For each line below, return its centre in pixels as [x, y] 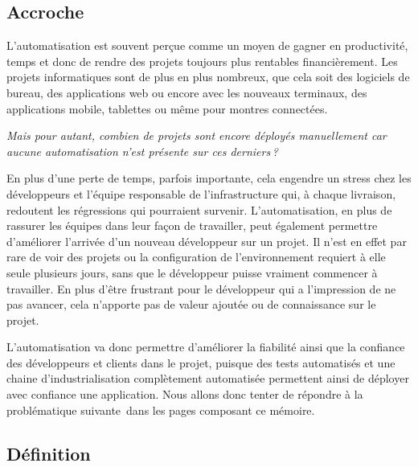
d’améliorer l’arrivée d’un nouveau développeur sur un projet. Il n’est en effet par [207, 241]
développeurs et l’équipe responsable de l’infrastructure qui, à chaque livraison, [201, 193]
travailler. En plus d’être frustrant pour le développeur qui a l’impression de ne [201, 288]
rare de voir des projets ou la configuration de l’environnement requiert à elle [196, 257]
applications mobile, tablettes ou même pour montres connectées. [167, 108]
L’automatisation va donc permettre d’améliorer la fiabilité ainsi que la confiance [206, 347]
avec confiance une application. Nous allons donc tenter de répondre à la [185, 394]
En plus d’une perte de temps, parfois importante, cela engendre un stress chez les [209, 178]
